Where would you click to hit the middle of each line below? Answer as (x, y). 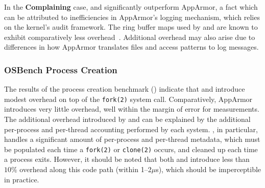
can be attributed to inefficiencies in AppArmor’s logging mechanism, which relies (132, 17)
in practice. (22, 179)
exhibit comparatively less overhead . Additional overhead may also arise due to (130, 37)
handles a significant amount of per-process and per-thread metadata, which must (132, 139)
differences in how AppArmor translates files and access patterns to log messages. (131, 47)
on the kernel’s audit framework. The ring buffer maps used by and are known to (131, 27)
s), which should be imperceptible (209, 169)
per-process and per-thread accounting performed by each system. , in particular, (131, 129)
